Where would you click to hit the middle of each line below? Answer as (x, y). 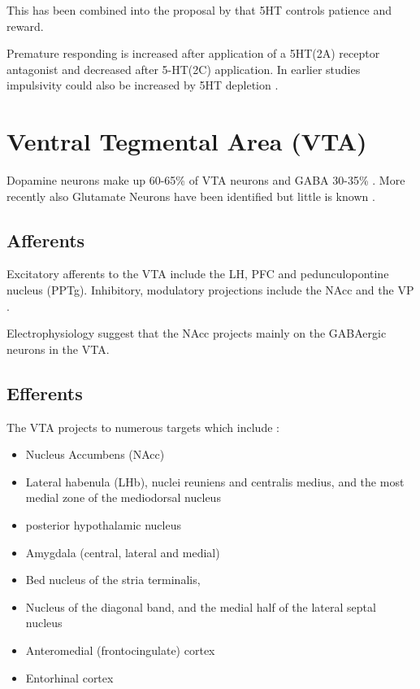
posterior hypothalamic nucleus (103, 525)
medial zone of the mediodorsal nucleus (123, 497)
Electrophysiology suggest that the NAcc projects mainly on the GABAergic (197, 333)
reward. (25, 26)
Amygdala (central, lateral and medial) (123, 552)
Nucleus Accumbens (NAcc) (95, 454)
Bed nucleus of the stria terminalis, (113, 580)
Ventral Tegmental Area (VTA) (187, 141)
